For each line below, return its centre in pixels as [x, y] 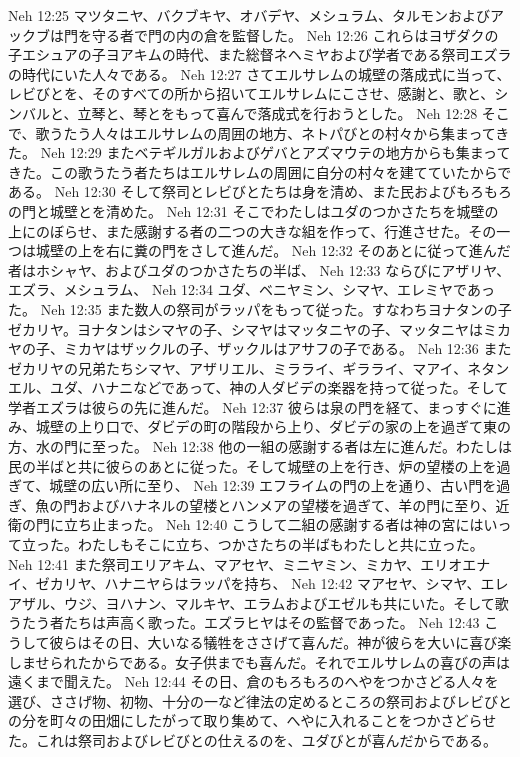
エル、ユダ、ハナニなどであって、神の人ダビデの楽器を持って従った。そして [258, 387]
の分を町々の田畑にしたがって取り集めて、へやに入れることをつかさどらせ [252, 720]
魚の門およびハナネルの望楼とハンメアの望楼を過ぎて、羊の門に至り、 [265, 504]
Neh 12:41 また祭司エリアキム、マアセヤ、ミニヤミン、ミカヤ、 [214, 563]
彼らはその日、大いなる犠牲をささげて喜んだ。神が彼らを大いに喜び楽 [280, 642]
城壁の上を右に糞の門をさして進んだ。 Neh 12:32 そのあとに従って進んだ [273, 250]
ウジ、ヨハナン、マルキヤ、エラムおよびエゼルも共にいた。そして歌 [286, 602]
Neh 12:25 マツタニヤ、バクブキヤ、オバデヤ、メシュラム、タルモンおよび [249, 15]
